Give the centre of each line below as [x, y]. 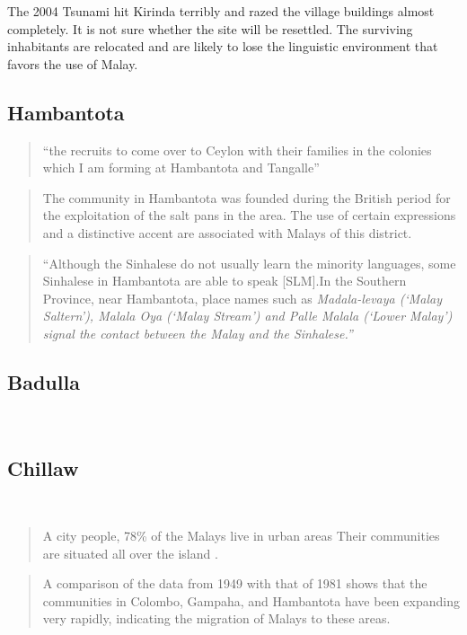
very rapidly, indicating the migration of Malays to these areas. [216, 618]
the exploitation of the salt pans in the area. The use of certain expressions [249, 215]
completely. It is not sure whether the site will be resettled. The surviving [210, 28]
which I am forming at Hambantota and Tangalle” [181, 168]
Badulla [44, 381]
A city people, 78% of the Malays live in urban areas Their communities [241, 536]
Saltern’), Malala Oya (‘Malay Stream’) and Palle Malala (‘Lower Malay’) [247, 316]
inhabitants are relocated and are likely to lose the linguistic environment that [223, 46]
